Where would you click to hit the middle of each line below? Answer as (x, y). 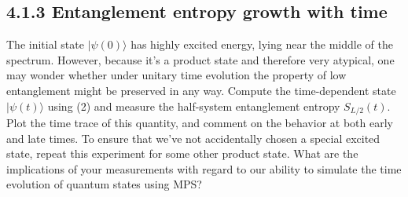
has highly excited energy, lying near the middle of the (262, 44)
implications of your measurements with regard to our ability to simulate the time (204, 168)
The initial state (45, 44)
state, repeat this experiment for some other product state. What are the (182, 153)
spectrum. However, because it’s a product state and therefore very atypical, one (200, 59)
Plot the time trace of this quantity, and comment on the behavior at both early (200, 123)
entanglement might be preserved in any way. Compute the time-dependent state (201, 90)
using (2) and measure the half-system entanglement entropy (194, 106)
